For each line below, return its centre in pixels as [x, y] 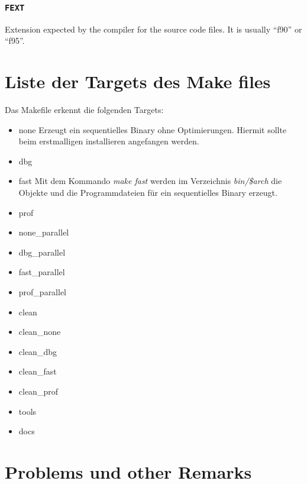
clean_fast [38, 371]
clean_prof [38, 391]
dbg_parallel [42, 252]
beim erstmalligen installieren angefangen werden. [109, 141]
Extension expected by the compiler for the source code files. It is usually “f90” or [153, 29]
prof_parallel [43, 292]
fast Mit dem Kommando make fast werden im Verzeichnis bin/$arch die [150, 181]
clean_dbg [38, 351]
